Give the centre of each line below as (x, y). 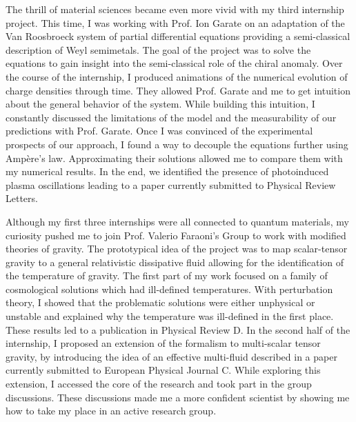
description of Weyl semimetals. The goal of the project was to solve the (158, 49)
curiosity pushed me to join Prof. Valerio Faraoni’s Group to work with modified (176, 235)
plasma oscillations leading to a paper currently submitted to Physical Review (171, 184)
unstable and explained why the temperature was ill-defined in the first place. (170, 316)
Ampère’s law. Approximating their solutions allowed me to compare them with (174, 158)
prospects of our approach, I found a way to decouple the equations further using (177, 144)
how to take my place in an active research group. (111, 411)
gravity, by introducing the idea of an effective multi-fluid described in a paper (171, 356)
